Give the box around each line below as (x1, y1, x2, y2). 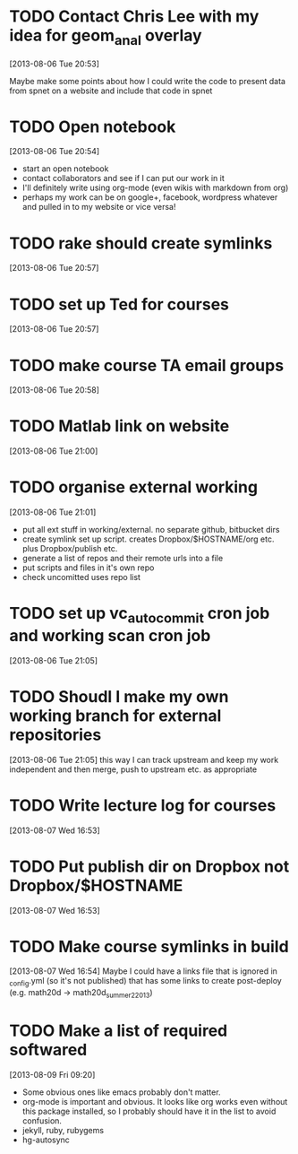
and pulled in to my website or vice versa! (21, 202, 176, 213)
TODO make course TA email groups (9, 355, 285, 376)
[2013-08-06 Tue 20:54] (9, 146, 100, 157)
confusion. (21, 1115, 63, 1126)
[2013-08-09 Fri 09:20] (9, 1069, 96, 1080)
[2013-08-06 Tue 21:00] (9, 446, 98, 456)
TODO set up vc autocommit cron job (9, 603, 270, 627)
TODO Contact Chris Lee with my (9, 6, 260, 27)
